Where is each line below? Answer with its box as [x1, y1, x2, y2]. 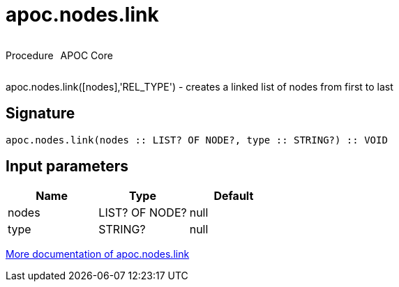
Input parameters [6, 157, 129, 176]
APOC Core [60, 49, 113, 61]
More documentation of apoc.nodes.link [6, 248, 190, 261]
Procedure [6, 49, 54, 61]
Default [213, 189, 254, 203]
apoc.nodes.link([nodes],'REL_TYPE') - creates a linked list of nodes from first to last [6, 80, 393, 93]
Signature [6, 104, 75, 123]
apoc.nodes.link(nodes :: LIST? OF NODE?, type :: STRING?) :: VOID [6, 134, 388, 146]
